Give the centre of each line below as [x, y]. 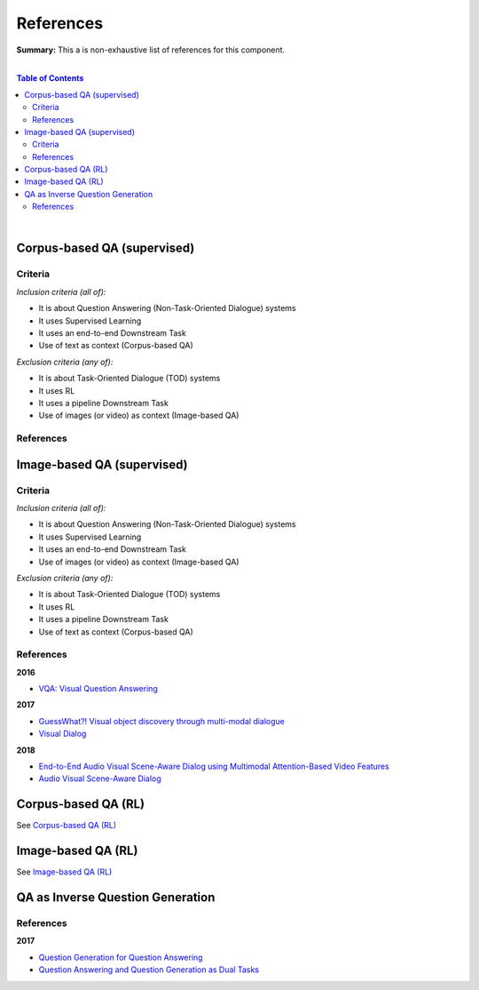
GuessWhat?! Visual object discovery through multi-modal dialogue [162, 721]
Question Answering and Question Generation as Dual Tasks [149, 970]
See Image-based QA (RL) [64, 872]
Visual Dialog [63, 734]
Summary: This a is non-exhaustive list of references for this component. [151, 50]
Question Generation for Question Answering [121, 957]
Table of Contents [50, 78]
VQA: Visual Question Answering [98, 689]
